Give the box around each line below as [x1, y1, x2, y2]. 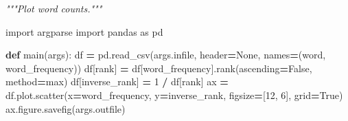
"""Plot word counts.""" [5, 1, 102, 15]
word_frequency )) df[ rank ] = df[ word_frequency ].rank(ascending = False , [5, 60, 312, 75]
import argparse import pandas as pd [5, 24, 163, 38]
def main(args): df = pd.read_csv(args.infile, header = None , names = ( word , [5, 47, 326, 62]
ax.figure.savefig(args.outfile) [5, 101, 126, 115]
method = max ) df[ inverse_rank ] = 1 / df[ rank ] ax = [5, 74, 229, 89]
